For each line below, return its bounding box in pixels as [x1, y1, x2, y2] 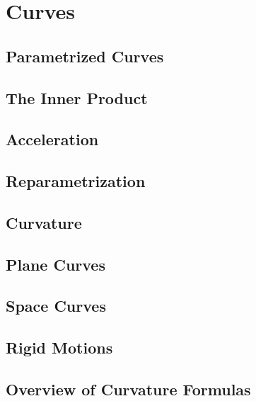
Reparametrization [6, 170, 146, 192]
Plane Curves [6, 253, 105, 275]
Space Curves [6, 295, 106, 317]
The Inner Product [6, 86, 148, 108]
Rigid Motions [6, 337, 113, 358]
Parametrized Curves [6, 45, 164, 67]
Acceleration [6, 128, 99, 150]
